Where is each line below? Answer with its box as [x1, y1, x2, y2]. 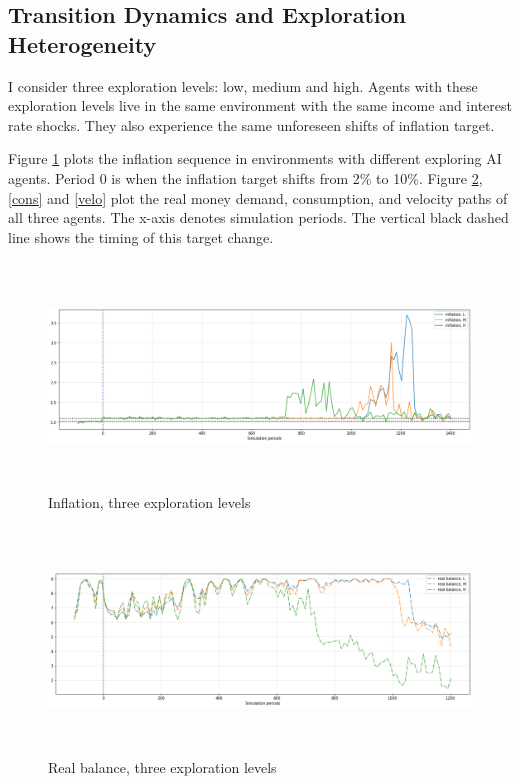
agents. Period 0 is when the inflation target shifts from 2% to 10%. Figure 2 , [8, 167, 483, 188]
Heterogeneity [8, 28, 157, 59]
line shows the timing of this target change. [8, 226, 274, 247]
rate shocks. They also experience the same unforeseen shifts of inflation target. [8, 114, 495, 135]
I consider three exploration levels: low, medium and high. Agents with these [8, 75, 478, 96]
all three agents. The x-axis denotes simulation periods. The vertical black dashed [8, 207, 509, 228]
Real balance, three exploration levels [48, 756, 277, 777]
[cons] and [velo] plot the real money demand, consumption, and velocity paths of [8, 187, 508, 208]
